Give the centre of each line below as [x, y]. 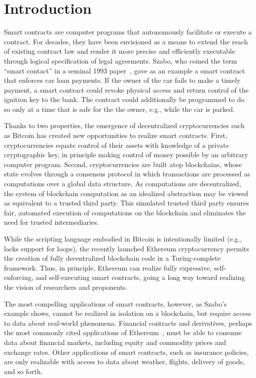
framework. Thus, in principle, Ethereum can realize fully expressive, [108, 267]
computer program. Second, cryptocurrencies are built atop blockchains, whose [123, 164]
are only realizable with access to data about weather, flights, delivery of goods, [125, 361]
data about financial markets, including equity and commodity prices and [115, 342]
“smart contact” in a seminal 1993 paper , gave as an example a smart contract [125, 70]
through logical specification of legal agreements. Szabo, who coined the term [121, 60]
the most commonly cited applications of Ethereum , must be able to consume [123, 332]
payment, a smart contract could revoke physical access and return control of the [126, 89]
